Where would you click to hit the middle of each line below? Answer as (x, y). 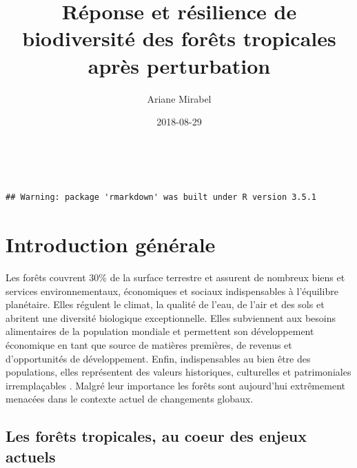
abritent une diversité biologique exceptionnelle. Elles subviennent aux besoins (171, 317)
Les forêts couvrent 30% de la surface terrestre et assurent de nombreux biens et (175, 277)
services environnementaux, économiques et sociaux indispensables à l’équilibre (172, 291)
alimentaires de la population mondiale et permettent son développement (160, 331)
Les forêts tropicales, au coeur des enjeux (156, 436)
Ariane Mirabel (179, 98)
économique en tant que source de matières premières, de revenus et (149, 344)
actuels (31, 456)
